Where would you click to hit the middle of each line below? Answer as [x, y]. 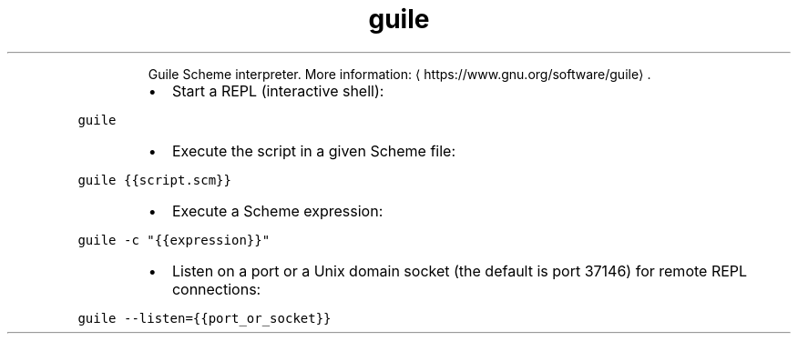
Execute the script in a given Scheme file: [314, 150]
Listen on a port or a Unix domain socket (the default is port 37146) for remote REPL [460, 271]
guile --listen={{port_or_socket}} [205, 318]
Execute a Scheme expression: [277, 211]
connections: [216, 289]
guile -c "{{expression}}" [174, 240]
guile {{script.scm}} [154, 180]
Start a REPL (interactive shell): [278, 90]
